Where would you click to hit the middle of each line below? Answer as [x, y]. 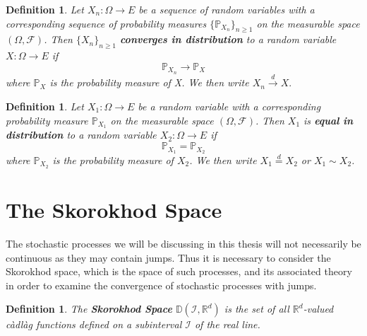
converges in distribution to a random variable [228, 39]
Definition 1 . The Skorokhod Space [89, 309]
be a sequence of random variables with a [227, 9]
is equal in [329, 120]
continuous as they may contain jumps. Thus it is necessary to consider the [168, 257]
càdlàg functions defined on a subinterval [94, 324]
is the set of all [257, 309]
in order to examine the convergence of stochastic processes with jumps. [161, 285]
